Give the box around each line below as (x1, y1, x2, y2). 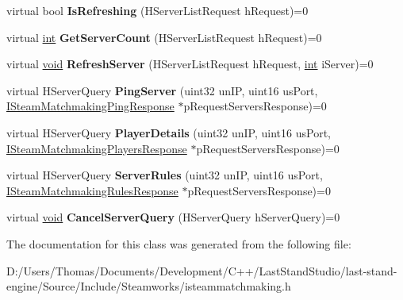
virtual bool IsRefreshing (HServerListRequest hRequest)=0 (6, 2, 309, 18)
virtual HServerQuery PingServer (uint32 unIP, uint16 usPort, (6, 82, 318, 98)
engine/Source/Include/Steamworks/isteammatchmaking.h (6, 278, 291, 294)
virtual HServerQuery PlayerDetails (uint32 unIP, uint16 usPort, (6, 124, 331, 140)
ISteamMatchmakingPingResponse (6, 98, 175, 114)
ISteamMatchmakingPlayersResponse (6, 140, 187, 156)
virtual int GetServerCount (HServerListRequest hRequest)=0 (6, 29, 322, 45)
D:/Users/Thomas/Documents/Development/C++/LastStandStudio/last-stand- (6, 262, 397, 279)
